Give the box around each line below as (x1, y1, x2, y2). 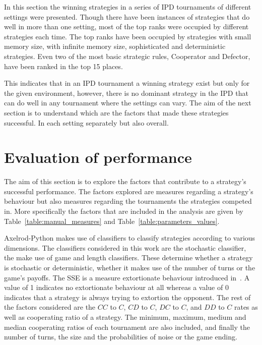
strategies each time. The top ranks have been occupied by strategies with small (4, 31, 251, 41)
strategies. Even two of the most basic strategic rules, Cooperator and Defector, (4, 50, 250, 61)
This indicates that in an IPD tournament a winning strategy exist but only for (4, 78, 250, 88)
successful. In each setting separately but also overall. (4, 117, 169, 128)
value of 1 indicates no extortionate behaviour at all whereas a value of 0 (4, 282, 229, 293)
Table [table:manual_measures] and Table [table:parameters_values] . (4, 215, 220, 226)
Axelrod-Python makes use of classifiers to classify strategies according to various (4, 233, 255, 243)
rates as (234, 302, 258, 312)
